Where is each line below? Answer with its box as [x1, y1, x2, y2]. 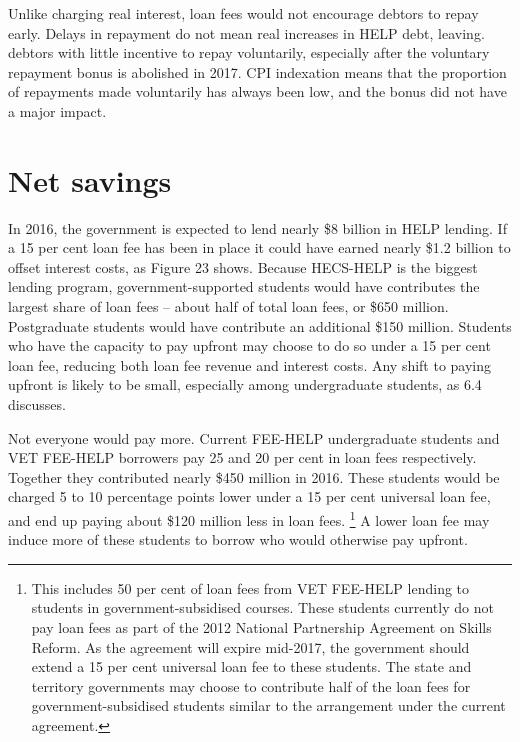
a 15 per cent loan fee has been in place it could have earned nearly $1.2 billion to [8, 237, 511, 258]
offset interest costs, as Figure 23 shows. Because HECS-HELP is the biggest [8, 256, 478, 277]
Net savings [8, 159, 172, 200]
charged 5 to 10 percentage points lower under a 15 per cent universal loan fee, [8, 486, 491, 507]
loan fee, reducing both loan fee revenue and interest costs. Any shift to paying [8, 354, 492, 375]
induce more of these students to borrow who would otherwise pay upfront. [8, 529, 468, 550]
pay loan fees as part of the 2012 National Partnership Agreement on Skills [31, 617, 492, 638]
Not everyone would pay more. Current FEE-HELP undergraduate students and [8, 427, 500, 448]
